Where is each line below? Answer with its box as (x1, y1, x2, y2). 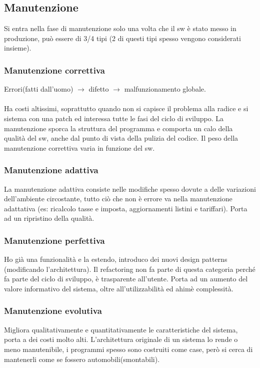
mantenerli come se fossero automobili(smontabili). (4, 353, 160, 364)
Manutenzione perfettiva (4, 234, 105, 246)
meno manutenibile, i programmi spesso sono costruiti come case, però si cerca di (4, 343, 253, 354)
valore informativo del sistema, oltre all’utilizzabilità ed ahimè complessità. (4, 283, 233, 293)
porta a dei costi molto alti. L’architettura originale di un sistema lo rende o (4, 334, 238, 344)
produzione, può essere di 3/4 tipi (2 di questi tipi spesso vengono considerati (4, 33, 241, 43)
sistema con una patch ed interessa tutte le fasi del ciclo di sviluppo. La (4, 113, 223, 123)
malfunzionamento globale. (124, 84, 206, 94)
